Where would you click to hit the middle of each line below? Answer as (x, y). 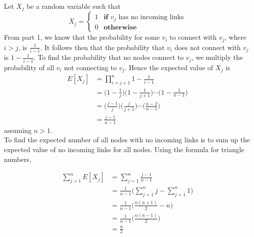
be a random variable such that (74, 6)
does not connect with (207, 47)
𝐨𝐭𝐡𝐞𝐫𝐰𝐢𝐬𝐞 (120, 28)
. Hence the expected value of (169, 67)
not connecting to (90, 67)
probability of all (29, 67)
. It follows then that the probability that (102, 47)
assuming (18, 130)
